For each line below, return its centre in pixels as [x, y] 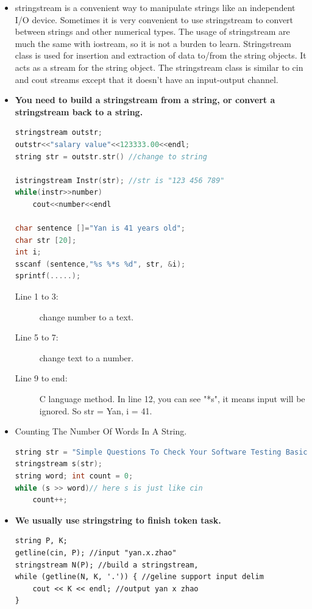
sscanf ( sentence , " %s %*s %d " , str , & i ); [100, 264]
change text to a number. [87, 357]
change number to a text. [87, 316]
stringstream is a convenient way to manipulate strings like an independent [155, 7]
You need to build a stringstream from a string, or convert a [145, 100]
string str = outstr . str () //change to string [111, 157]
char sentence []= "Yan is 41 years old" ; [100, 229]
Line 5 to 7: [37, 337]
